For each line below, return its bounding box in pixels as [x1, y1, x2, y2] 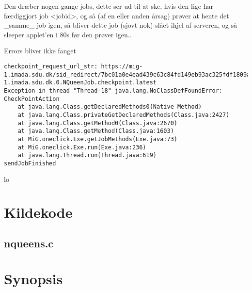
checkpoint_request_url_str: [4, 63, 98, 70]
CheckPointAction [4, 95, 60, 102]
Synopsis [4, 269, 63, 289]
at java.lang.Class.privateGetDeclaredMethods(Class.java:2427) [17, 111, 230, 118]
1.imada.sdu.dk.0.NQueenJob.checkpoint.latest [4, 79, 157, 86]
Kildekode [4, 202, 73, 222]
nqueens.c [4, 235, 54, 250]
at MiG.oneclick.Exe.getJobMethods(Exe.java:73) [17, 135, 177, 143]
